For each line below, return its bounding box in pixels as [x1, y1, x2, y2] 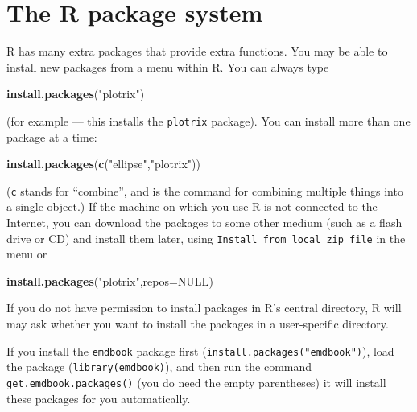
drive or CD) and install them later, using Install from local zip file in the [6, 229, 406, 246]
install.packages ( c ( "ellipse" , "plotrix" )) [6, 155, 200, 172]
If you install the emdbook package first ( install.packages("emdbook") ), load [6, 342, 394, 359]
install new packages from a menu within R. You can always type [6, 58, 329, 75]
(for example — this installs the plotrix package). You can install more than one [6, 112, 411, 129]
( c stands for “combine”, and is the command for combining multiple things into [6, 182, 403, 199]
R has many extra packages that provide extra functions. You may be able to [6, 43, 388, 60]
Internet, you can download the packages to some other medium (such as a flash [6, 214, 403, 230]
